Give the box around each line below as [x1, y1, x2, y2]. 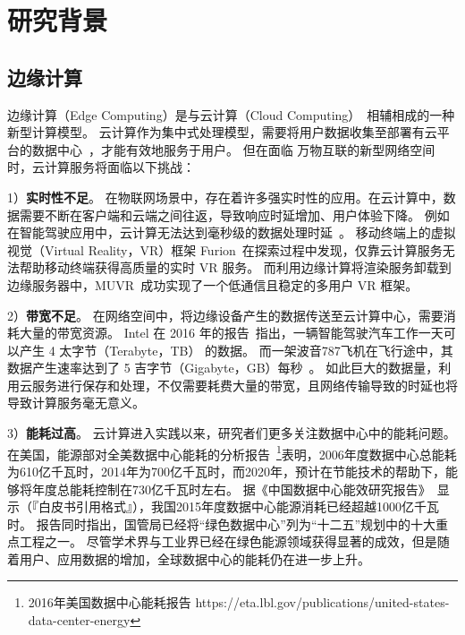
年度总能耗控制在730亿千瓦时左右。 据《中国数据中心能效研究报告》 [31, 479, 431, 498]
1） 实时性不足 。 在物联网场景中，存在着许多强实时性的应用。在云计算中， [7, 187, 444, 206]
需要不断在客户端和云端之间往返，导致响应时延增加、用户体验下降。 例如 [19, 205, 450, 224]
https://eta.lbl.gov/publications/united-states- [195, 593, 450, 612]
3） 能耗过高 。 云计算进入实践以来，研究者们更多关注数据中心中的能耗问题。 [7, 424, 456, 442]
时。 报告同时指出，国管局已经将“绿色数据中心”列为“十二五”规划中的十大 [7, 514, 436, 533]
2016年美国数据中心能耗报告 [28, 593, 191, 612]
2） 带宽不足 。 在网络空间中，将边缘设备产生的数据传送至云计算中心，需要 [7, 305, 444, 324]
